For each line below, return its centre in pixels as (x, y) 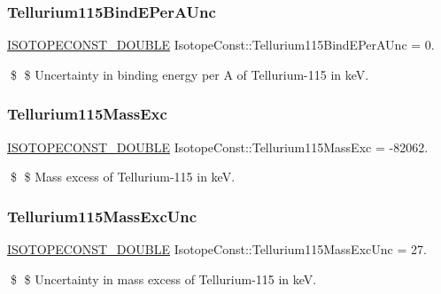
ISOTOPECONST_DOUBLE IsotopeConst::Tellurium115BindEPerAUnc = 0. (221, 45)
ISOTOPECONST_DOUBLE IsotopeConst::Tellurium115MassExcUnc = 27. (217, 249)
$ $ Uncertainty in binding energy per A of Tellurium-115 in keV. (190, 74)
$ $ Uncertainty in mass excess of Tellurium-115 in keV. (163, 279)
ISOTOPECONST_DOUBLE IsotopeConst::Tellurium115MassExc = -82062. (218, 147)
